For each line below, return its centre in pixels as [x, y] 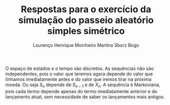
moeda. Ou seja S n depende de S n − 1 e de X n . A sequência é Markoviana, [83, 85]
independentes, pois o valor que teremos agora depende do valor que [79, 74]
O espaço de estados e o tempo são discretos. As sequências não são [80, 68]
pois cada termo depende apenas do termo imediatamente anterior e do [81, 91]
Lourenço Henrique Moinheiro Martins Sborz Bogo [86, 45]
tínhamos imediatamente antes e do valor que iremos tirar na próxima [79, 79]
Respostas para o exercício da [86, 9]
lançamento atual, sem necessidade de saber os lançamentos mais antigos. [85, 97]
